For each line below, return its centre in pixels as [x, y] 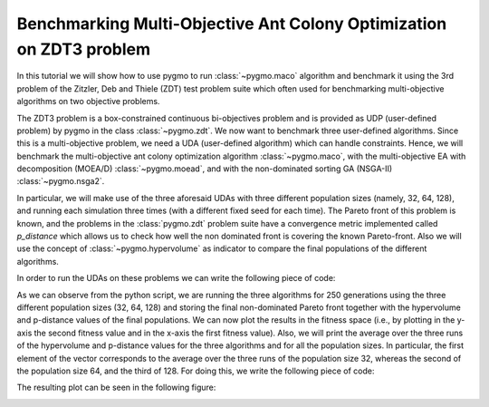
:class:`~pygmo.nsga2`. [61, 181]
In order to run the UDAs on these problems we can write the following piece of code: [176, 278]
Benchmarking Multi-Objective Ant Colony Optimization [232, 24]
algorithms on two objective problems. [88, 102]
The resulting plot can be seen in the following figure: [116, 388]
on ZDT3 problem [84, 49]
